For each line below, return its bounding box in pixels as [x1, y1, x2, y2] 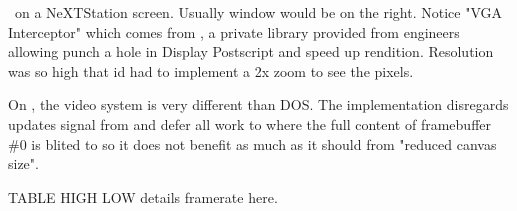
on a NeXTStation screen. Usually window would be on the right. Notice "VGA [14, 2, 503, 22]
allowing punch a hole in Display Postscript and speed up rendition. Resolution [8, 41, 494, 62]
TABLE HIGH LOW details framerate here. [8, 186, 278, 207]
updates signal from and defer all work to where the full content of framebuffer [8, 113, 492, 134]
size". [8, 153, 39, 174]
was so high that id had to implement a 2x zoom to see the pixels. [8, 60, 414, 81]
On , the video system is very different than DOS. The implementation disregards [8, 94, 509, 115]
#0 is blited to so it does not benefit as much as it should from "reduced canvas [8, 133, 497, 154]
